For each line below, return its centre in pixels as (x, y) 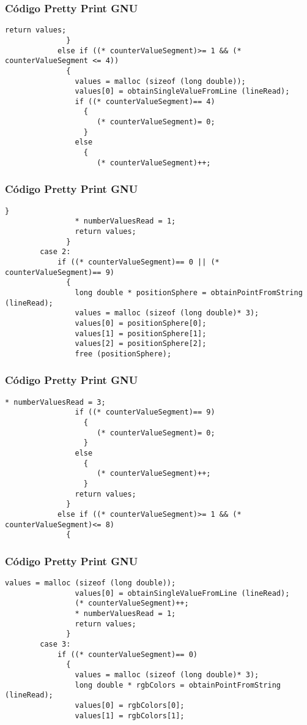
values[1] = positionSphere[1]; (141, 333)
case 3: (55, 644)
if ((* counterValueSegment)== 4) (145, 101)
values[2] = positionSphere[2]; (141, 344)
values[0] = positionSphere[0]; (141, 323)
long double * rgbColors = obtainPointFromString (178, 685)
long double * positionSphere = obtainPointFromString (189, 292)
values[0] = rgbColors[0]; (130, 705)
